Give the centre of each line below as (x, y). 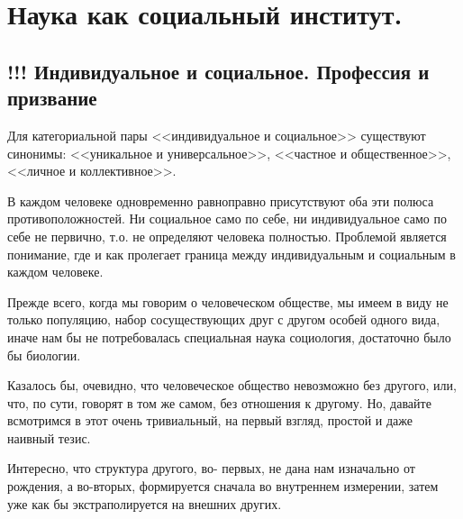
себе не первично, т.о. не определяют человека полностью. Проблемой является (227, 236)
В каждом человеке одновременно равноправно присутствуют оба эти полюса (221, 200)
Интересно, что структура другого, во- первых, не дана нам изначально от (211, 468)
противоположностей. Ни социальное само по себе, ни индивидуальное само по (227, 219)
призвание (52, 98)
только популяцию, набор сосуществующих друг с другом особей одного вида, (224, 319)
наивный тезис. (49, 437)
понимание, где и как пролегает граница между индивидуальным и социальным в (231, 254)
